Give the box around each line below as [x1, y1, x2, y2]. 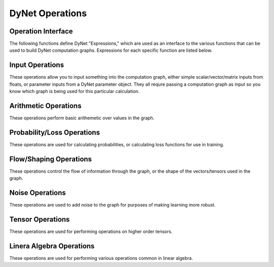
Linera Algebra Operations [9, 242, 95, 250]
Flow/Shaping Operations [9, 155, 92, 163]
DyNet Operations [9, 8, 87, 19]
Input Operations [9, 61, 64, 70]
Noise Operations [9, 188, 66, 197]
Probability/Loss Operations [9, 128, 100, 137]
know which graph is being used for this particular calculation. [9, 88, 140, 94]
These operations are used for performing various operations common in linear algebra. [9, 255, 193, 261]
